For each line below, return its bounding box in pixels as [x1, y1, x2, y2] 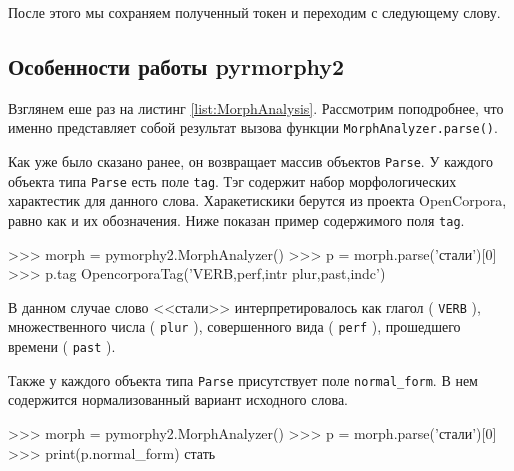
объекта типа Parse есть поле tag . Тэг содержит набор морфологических [8, 170, 457, 191]
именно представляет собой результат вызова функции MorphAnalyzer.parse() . [8, 117, 498, 138]
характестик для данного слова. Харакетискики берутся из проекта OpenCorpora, [8, 190, 507, 211]
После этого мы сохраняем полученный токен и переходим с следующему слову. [8, 2, 501, 22]
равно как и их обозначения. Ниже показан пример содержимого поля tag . [8, 209, 465, 230]
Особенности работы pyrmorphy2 [8, 50, 345, 81]
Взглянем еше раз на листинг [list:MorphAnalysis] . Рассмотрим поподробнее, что [8, 97, 504, 118]
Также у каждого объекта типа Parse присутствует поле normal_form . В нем [8, 369, 478, 390]
